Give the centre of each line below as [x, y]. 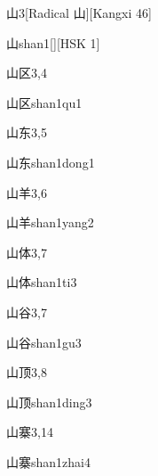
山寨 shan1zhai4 [48, 461]
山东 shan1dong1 [51, 162]
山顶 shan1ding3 [49, 402]
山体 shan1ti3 [42, 282]
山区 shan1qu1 [44, 102]
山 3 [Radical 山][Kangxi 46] [79, 12]
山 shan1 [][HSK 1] [53, 42]
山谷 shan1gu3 [44, 342]
